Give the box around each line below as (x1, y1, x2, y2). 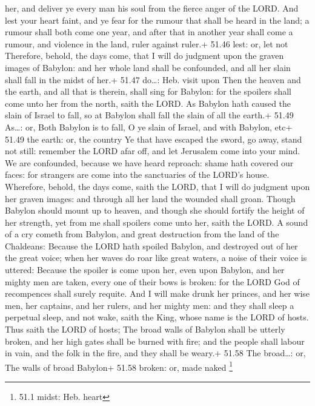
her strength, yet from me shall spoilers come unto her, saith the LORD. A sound (5, 215, 308, 228)
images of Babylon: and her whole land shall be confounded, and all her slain (5, 61, 291, 73)
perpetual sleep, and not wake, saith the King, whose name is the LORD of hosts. (5, 311, 309, 323)
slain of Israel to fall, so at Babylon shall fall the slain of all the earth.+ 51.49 (5, 109, 294, 121)
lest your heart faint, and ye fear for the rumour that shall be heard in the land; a (5, 13, 310, 26)
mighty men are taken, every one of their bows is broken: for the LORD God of (5, 275, 300, 288)
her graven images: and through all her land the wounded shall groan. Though (5, 192, 296, 205)
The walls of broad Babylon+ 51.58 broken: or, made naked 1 (5, 359, 233, 373)
